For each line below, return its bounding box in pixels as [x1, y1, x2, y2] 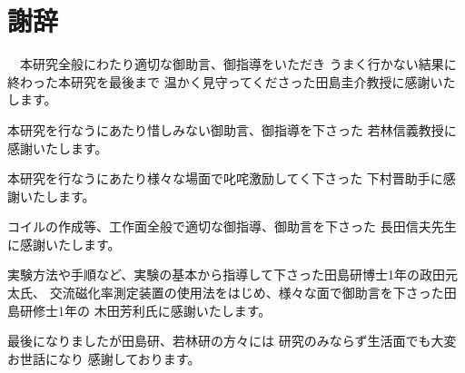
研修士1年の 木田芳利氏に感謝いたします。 [19, 300, 272, 319]
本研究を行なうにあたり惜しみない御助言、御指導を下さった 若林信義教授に [7, 120, 457, 139]
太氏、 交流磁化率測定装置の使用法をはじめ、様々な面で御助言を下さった [7, 283, 444, 302]
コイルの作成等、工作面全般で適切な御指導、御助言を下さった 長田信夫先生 [7, 217, 457, 236]
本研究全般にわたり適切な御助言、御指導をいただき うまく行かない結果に [19, 54, 457, 74]
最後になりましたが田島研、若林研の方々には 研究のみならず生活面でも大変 [7, 331, 457, 350]
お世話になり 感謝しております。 [7, 348, 201, 368]
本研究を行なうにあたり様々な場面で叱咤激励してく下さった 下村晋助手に [7, 169, 443, 188]
